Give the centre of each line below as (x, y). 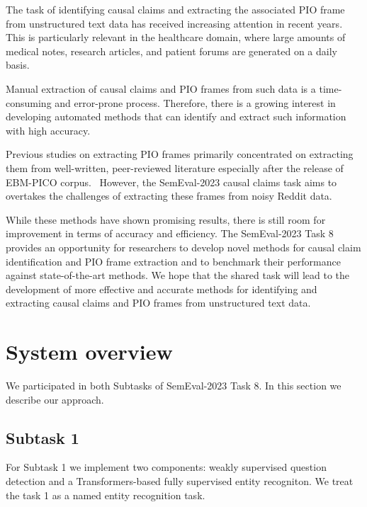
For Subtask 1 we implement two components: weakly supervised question (166, 467)
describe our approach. (55, 399)
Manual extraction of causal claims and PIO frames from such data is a (161, 88)
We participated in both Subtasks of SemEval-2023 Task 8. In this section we (174, 385)
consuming (29, 102)
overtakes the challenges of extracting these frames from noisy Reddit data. (169, 196)
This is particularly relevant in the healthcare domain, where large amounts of (176, 37)
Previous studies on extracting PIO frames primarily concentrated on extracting (180, 154)
